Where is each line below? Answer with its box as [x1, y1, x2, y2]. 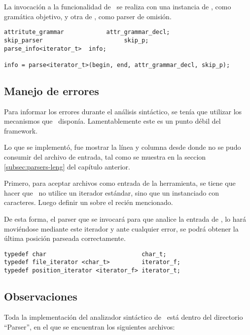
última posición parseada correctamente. [4, 233, 126, 243]
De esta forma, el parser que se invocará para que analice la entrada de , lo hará [4, 214, 247, 224]
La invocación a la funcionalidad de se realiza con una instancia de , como [4, 1, 231, 11]
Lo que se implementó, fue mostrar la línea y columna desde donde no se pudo [4, 142, 241, 152]
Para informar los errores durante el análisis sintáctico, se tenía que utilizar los [4, 106, 242, 116]
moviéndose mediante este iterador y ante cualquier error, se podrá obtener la [4, 223, 239, 234]
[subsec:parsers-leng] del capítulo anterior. [4, 161, 130, 171]
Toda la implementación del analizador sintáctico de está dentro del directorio [4, 311, 243, 322]
